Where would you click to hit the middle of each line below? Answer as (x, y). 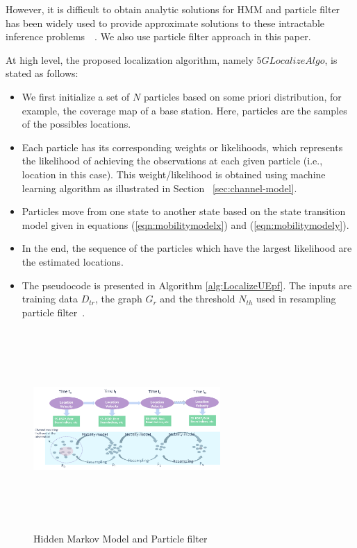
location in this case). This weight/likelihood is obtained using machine (174, 174)
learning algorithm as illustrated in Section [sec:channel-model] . (159, 188)
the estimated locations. (73, 261)
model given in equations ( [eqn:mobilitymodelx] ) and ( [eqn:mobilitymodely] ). (185, 224)
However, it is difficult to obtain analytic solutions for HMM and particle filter (173, 9)
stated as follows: (42, 73)
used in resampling (296, 299)
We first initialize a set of (76, 96)
